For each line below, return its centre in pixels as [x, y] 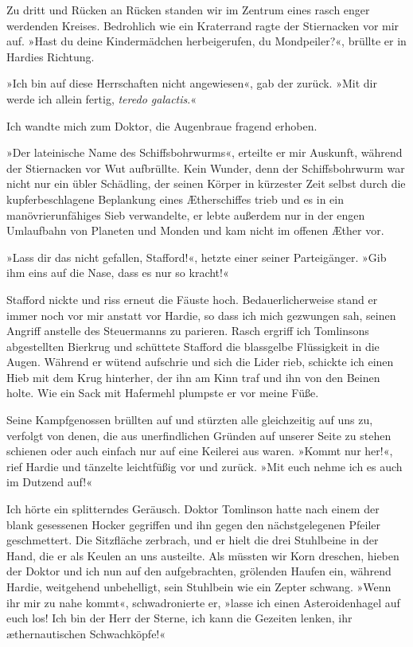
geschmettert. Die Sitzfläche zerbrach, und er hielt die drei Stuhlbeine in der [193, 540]
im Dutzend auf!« [49, 482]
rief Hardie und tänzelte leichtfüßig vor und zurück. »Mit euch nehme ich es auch [205, 466]
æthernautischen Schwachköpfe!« [86, 633]
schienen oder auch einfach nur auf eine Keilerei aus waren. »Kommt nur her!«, [200, 451]
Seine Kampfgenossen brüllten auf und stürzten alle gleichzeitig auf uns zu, [190, 420]
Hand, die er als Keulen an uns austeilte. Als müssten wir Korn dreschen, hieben [203, 555]
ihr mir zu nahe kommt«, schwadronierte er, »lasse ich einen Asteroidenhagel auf [203, 602]
